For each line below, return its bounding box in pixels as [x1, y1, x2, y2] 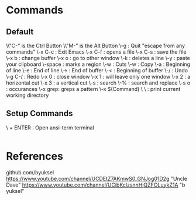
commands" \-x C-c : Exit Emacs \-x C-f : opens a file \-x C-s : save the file [6, 48, 187, 55]
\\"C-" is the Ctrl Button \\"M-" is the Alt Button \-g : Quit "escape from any [6, 42, 185, 49]
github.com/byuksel [6, 169, 54, 176]
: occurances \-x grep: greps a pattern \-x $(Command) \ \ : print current [6, 86, 181, 92]
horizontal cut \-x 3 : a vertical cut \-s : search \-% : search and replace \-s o [6, 79, 191, 86]
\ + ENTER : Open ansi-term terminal [6, 124, 95, 131]
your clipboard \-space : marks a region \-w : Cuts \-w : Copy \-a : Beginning [6, 61, 191, 68]
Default [6, 27, 34, 37]
